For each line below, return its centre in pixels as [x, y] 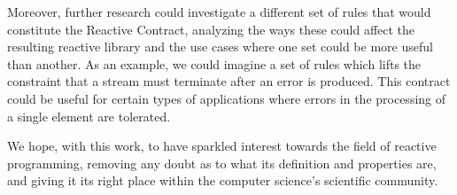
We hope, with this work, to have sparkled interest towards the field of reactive [222, 146]
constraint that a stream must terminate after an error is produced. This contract [229, 81]
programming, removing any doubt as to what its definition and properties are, [222, 163]
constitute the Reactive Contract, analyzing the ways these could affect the [211, 29]
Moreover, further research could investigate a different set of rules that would [219, 12]
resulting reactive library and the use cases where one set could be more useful [220, 47]
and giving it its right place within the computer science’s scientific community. [223, 180]
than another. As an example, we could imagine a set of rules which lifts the [214, 63]
